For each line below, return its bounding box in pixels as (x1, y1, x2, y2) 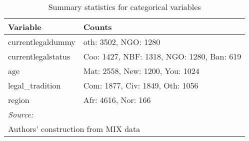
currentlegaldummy (8, 36, 75, 47)
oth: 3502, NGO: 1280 (83, 36, 160, 47)
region (8, 94, 29, 105)
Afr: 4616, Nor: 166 (83, 94, 151, 105)
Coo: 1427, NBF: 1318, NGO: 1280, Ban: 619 (83, 50, 241, 62)
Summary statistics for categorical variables (48, 1, 201, 12)
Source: (8, 108, 33, 120)
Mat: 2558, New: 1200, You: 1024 (83, 65, 199, 76)
